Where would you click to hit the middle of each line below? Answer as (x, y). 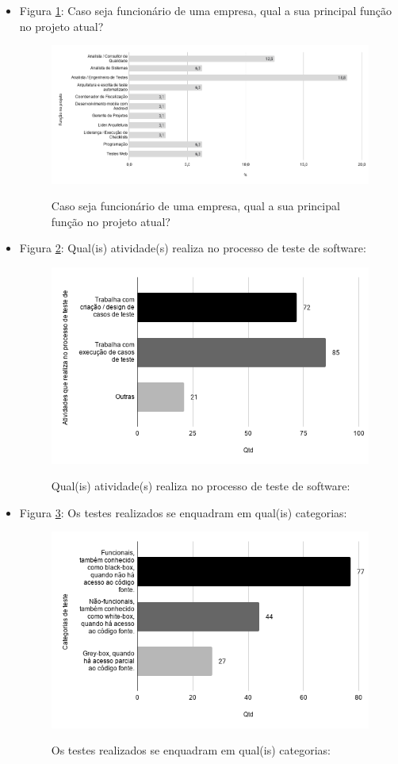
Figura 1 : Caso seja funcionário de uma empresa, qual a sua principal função (206, 10)
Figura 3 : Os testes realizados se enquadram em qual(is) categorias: (183, 512)
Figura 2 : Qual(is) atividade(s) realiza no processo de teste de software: (193, 248)
